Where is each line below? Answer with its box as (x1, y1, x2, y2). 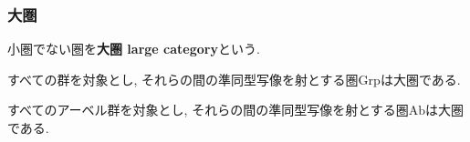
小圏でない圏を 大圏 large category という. (7, 39, 260, 58)
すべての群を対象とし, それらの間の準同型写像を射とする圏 (7, 69, 359, 88)
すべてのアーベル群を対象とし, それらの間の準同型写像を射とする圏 (7, 100, 409, 119)
